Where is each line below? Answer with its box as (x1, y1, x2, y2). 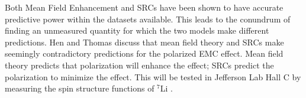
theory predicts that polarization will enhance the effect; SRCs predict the (5, 58, 274, 71)
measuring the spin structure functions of (5, 82, 154, 94)
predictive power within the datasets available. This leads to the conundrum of (5, 12, 291, 25)
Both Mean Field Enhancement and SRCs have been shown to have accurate (5, 1, 284, 13)
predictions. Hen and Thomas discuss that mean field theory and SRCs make (5, 35, 284, 48)
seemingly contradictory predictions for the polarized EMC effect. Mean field (5, 47, 284, 60)
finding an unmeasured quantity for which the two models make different (5, 24, 269, 37)
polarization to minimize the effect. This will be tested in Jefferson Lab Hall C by (5, 70, 301, 83)
